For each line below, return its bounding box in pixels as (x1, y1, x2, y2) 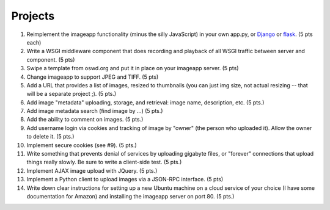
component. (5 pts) (26, 56, 75, 63)
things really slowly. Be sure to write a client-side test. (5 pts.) (26, 159, 182, 166)
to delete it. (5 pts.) (26, 133, 75, 140)
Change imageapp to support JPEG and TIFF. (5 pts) (26, 73, 159, 81)
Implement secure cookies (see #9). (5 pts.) (26, 141, 137, 149)
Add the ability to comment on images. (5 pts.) (26, 116, 144, 123)
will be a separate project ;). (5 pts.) (26, 90, 117, 98)
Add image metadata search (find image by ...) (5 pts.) (26, 107, 163, 115)
